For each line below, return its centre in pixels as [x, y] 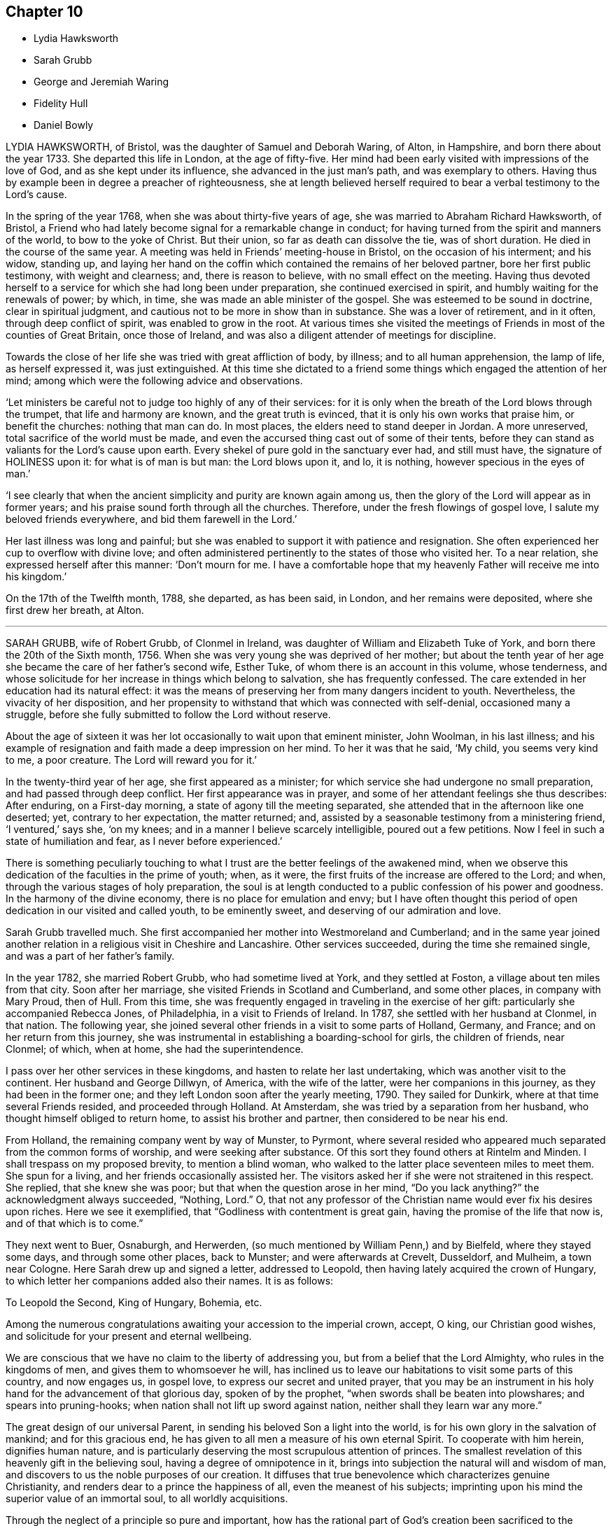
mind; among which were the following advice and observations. [154, 381]
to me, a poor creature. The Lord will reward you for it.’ [131, 760]
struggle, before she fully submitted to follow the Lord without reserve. [168, 715]
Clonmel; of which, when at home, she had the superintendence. [155, 1049]
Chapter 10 [44, 12]
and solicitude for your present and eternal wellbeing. [129, 1336]
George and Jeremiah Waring [101, 82]
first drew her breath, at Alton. [75, 610]
